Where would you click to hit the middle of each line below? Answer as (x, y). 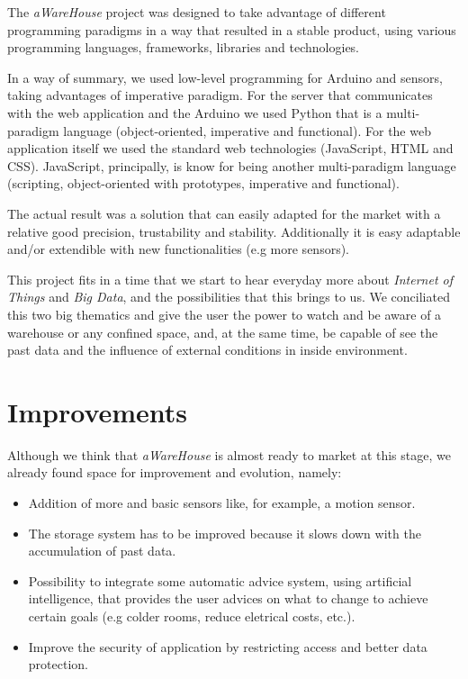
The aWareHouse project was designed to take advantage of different (197, 12)
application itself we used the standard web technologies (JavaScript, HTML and (230, 148)
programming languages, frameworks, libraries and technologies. (184, 47)
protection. (58, 664)
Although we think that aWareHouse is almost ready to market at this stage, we (229, 454)
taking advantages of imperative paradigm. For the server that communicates (220, 95)
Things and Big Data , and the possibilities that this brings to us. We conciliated (229, 297)
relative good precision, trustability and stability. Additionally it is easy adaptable (234, 231)
